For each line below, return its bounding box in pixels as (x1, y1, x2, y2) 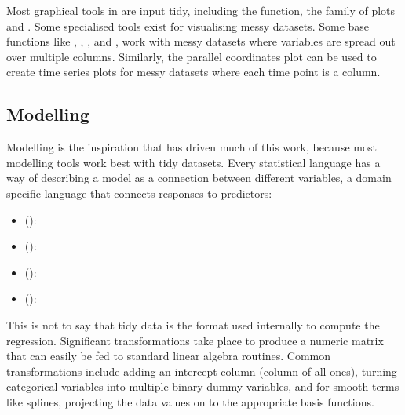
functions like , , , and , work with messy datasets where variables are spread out (6, 33, 396, 49)
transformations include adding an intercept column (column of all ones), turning (6, 362, 397, 379)
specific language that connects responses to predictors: (6, 184, 272, 201)
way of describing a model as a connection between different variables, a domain (6, 169, 392, 186)
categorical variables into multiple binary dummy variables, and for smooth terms (6, 378, 400, 395)
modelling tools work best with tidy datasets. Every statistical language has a (6, 154, 381, 170)
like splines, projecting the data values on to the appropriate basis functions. (6, 393, 374, 410)
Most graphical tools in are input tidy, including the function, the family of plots (6, 2, 396, 18)
